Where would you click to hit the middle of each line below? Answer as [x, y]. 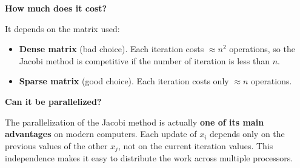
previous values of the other [56, 145]
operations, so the [262, 49]
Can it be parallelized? [53, 101]
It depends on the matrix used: [62, 28]
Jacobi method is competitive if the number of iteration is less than [144, 60]
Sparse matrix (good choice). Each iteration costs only [124, 81]
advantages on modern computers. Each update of [101, 134]
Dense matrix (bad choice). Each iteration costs [112, 49]
